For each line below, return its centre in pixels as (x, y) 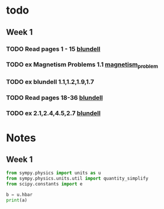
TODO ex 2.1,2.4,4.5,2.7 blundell (53, 113)
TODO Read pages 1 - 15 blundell (53, 49)
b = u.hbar (19, 195)
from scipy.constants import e (44, 184)
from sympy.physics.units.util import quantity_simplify (77, 179)
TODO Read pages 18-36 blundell (54, 97)
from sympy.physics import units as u (53, 173)
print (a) (17, 200)
